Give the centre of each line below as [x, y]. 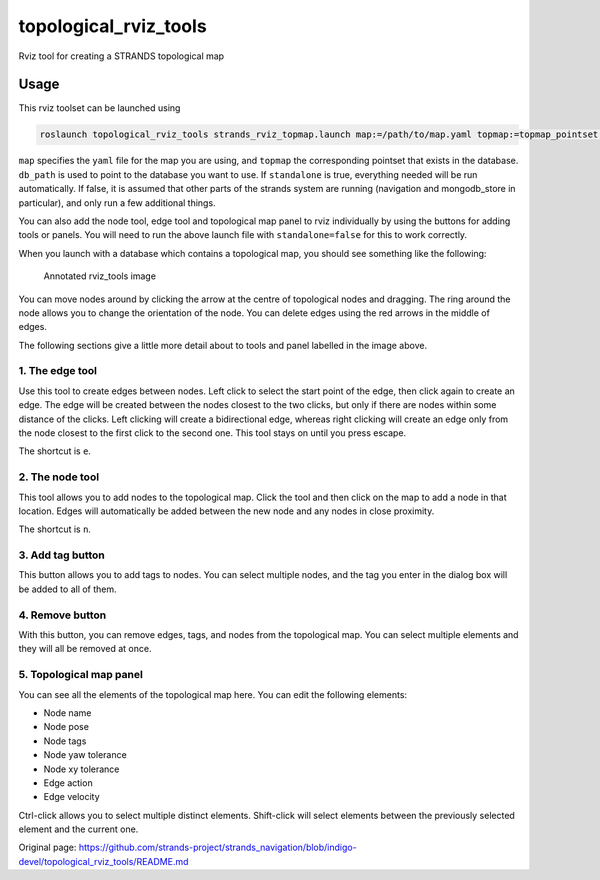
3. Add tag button [61, 555]
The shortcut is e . [55, 451]
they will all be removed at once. [85, 649]
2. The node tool [59, 477]
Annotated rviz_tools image [100, 276]
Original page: [47, 847]
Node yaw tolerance [85, 755]
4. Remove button [62, 615]
